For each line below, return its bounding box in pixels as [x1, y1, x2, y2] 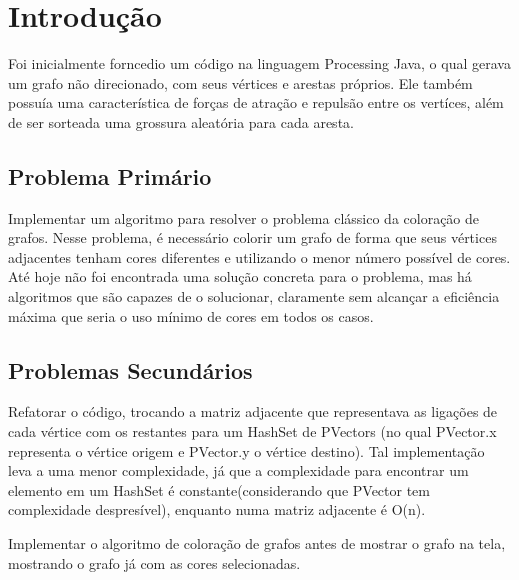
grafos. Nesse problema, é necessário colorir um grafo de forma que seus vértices [8, 227, 497, 248]
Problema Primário [8, 160, 212, 191]
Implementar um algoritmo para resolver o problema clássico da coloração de [8, 207, 480, 228]
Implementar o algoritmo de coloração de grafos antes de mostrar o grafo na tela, [8, 533, 506, 554]
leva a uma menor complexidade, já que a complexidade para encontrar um [8, 460, 469, 481]
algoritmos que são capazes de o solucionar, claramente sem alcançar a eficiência [8, 286, 500, 307]
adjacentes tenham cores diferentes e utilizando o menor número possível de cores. [8, 246, 511, 267]
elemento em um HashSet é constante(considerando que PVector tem [8, 479, 431, 500]
